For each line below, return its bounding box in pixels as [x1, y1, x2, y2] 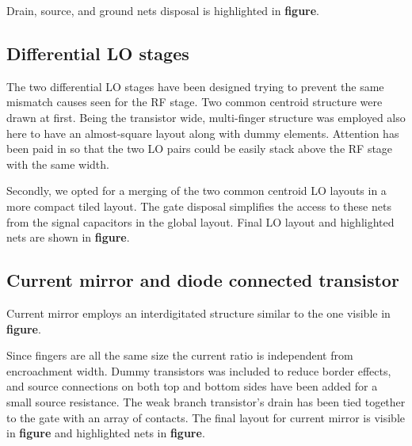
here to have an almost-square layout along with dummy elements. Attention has [6, 124, 399, 141]
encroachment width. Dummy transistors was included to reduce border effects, [6, 362, 391, 379]
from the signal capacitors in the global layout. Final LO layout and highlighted [6, 213, 395, 230]
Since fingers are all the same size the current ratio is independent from [6, 347, 353, 364]
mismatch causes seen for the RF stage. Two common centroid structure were [6, 93, 383, 110]
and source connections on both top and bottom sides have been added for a [6, 378, 378, 395]
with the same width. [6, 155, 109, 172]
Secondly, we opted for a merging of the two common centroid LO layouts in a [6, 182, 387, 199]
